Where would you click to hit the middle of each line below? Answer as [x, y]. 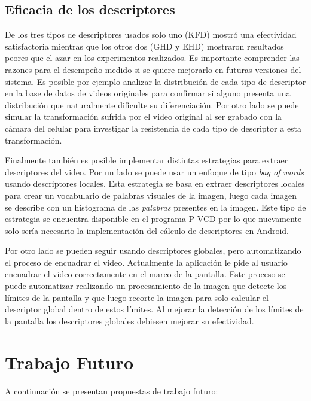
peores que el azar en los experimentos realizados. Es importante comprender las [152, 58]
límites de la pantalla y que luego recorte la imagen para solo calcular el [137, 297]
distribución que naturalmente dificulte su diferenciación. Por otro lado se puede [152, 104]
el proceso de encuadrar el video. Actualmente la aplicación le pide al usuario [146, 262]
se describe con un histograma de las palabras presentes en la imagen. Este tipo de [155, 207]
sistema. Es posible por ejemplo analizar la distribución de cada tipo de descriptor [155, 81]
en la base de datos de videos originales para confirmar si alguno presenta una [148, 93]
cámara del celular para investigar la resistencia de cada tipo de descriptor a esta [153, 128]
